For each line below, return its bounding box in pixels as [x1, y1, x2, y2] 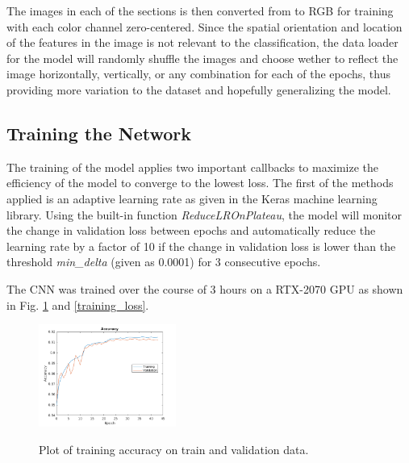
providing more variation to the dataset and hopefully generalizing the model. [6, 81, 391, 98]
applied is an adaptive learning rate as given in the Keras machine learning [6, 190, 378, 206]
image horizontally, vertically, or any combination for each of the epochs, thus [6, 65, 390, 82]
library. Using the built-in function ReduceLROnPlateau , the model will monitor [6, 206, 403, 223]
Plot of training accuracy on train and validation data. [39, 440, 309, 457]
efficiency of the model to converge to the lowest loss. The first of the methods [6, 174, 394, 191]
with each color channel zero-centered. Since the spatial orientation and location [6, 18, 403, 35]
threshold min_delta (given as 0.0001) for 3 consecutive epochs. [6, 253, 321, 270]
